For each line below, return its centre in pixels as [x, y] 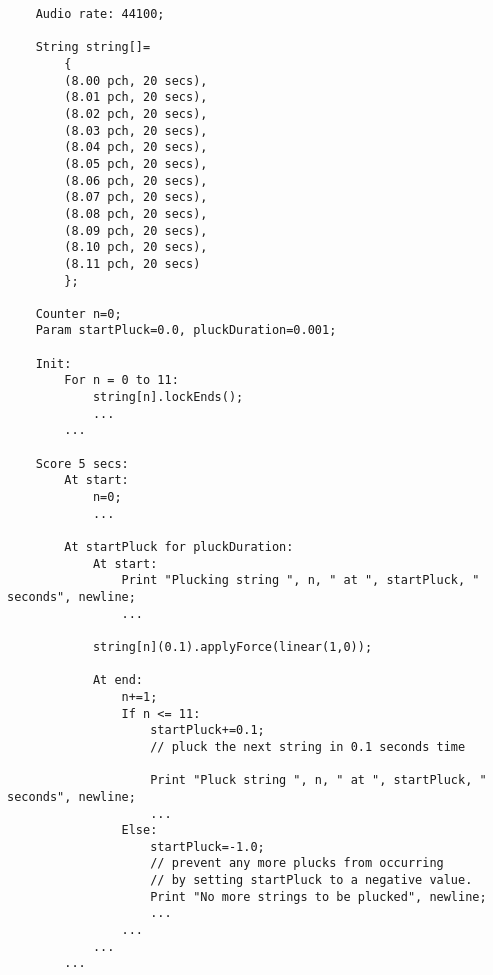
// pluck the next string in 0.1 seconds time [308, 746]
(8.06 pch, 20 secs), [136, 180]
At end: [118, 680]
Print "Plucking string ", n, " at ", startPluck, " [300, 580]
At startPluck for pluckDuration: [179, 547]
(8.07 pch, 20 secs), [136, 197]
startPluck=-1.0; [207, 846]
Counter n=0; [78, 313]
